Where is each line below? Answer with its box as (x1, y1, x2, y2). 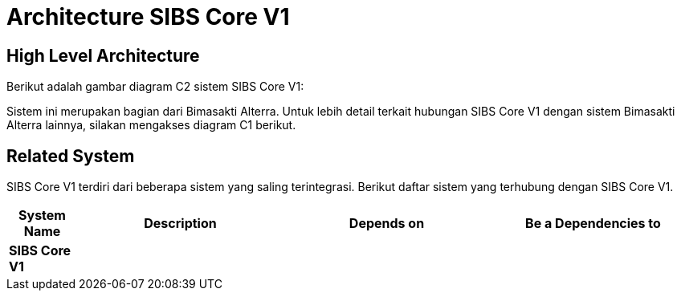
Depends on (349, 215, 425, 232)
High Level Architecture (6, 45, 200, 66)
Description (144, 215, 217, 232)
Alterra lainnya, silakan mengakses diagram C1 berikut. (6, 118, 296, 132)
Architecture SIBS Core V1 (6, 3, 290, 31)
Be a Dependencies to (525, 215, 661, 232)
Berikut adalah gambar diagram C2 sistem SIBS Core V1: (6, 79, 304, 94)
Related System (6, 145, 135, 166)
